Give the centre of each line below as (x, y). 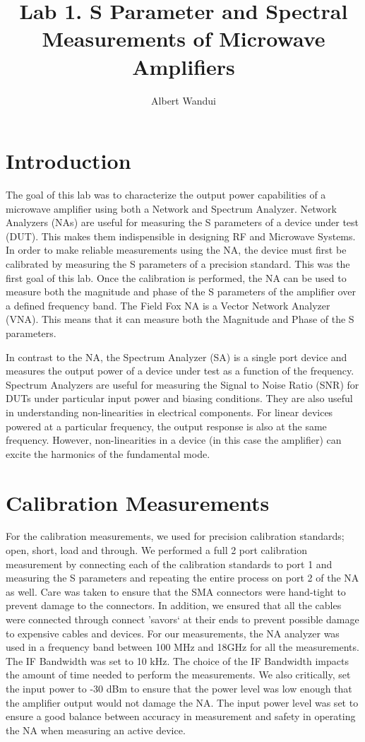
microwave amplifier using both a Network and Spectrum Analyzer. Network (171, 208)
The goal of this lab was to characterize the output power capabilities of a (166, 195)
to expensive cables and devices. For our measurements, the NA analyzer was (173, 633)
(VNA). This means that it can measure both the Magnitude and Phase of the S (180, 319)
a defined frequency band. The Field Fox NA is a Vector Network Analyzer (168, 305)
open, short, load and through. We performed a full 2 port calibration (157, 550)
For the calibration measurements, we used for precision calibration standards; (175, 536)
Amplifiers (184, 66)
